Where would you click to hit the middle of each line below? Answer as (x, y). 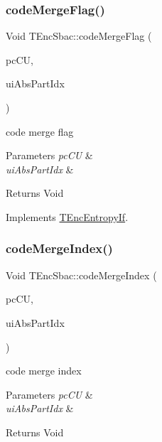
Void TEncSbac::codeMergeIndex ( (81, 275)
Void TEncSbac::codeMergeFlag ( (79, 36)
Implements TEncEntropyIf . (67, 216)
